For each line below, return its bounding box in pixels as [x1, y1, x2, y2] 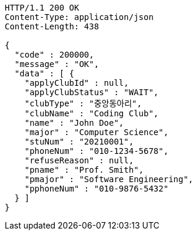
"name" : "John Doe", [24, 118, 124, 127]
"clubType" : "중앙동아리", [24, 99, 142, 108]
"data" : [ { [14, 69, 75, 78]
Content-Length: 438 [5, 22, 99, 31]
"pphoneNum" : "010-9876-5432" [24, 184, 169, 193]
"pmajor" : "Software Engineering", [24, 174, 194, 184]
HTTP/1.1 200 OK [5, 3, 79, 12]
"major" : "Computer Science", [24, 127, 169, 137]
